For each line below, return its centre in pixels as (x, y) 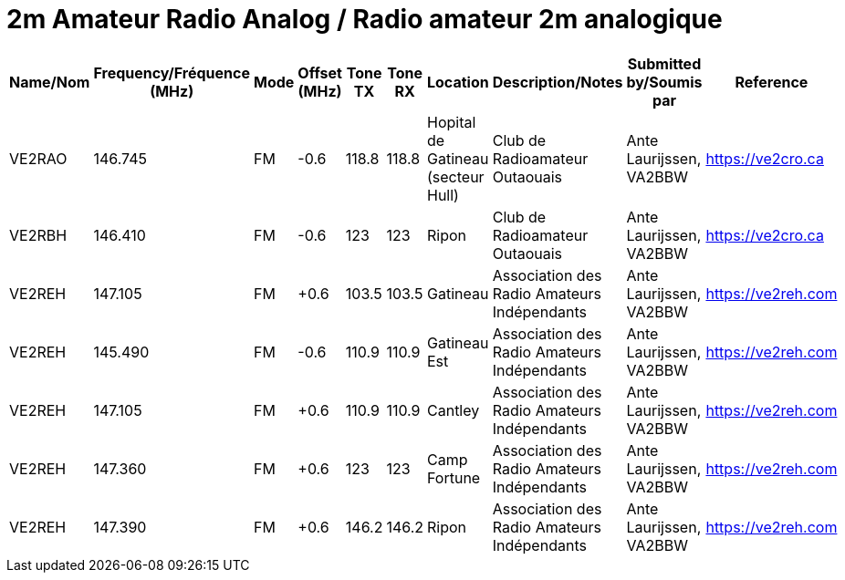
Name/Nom (50, 82)
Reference (772, 82)
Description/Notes (558, 82)
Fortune (454, 477)
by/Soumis (664, 82)
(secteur (456, 176)
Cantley (454, 410)
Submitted (664, 63)
